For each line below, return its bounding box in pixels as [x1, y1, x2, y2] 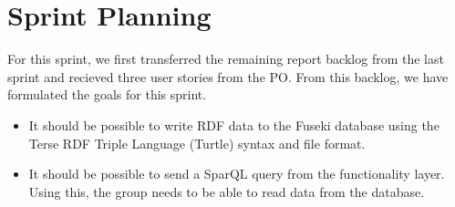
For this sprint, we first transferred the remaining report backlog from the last [7, 49, 444, 68]
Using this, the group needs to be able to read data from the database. [28, 181, 425, 201]
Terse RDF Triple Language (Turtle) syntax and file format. [28, 133, 366, 152]
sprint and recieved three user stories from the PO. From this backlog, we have [7, 67, 449, 86]
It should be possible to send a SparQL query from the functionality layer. [28, 164, 445, 183]
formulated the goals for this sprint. [7, 85, 207, 104]
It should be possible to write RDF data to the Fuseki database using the [28, 115, 439, 134]
